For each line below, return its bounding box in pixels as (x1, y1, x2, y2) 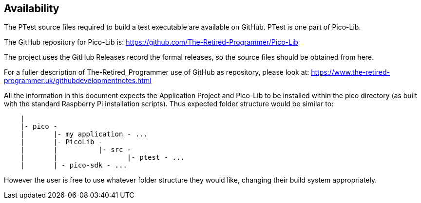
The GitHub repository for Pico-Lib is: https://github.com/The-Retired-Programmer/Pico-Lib (4, 38, 298, 47)
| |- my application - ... (20, 130, 148, 138)
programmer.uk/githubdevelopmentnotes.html (4, 76, 152, 85)
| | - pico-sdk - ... (20, 161, 127, 169)
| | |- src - (20, 146, 132, 154)
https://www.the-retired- (311, 68, 390, 77)
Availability (4, 2, 59, 15)
